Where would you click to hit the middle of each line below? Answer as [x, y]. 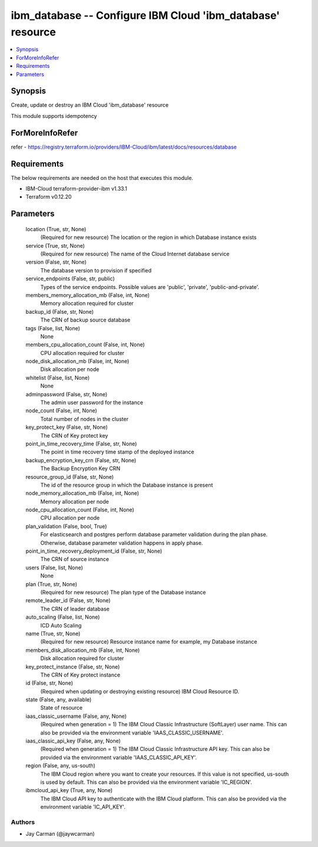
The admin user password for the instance [92, 403]
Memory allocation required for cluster [87, 303]
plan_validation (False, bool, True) [66, 526]
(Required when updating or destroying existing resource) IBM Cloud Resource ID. [140, 691]
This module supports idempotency [54, 116]
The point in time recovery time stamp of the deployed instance [117, 452]
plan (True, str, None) [52, 584]
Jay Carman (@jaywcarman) [60, 834]
